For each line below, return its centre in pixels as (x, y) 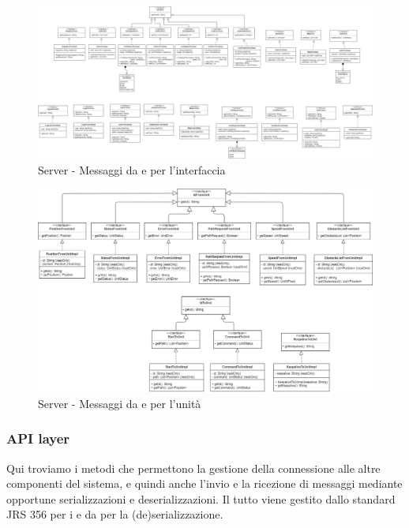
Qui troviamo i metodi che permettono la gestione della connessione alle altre (193, 468)
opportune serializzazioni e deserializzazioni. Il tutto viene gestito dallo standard (201, 498)
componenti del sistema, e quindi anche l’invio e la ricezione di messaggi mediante (204, 483)
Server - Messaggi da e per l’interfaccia (132, 169)
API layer (38, 438)
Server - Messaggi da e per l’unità (120, 403)
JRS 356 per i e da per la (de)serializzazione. (115, 514)
